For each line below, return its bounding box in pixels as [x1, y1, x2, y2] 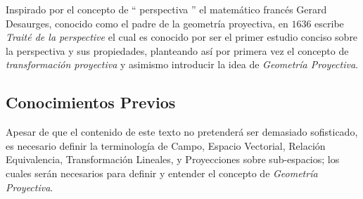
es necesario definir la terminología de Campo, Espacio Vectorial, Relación [6, 138, 326, 153]
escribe [314, 15, 344, 30]
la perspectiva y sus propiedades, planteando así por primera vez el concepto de [6, 43, 349, 58]
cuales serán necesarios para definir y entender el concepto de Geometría [6, 165, 318, 180]
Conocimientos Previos [6, 91, 176, 113]
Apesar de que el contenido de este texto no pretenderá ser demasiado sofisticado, [6, 124, 358, 139]
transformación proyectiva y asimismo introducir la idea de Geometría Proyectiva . [6, 57, 358, 72]
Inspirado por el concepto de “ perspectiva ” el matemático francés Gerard [6, 2, 327, 16]
